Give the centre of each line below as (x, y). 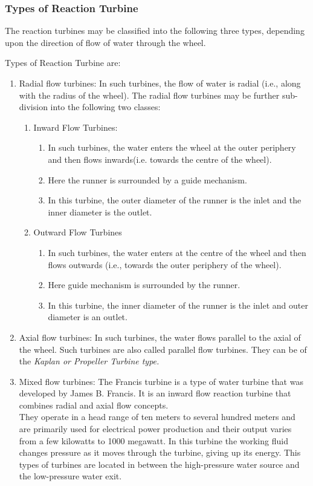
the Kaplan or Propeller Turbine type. (89, 361)
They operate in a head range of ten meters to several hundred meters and (157, 417)
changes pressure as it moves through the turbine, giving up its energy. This (160, 452)
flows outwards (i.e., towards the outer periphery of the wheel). (165, 264)
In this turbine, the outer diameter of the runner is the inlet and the (175, 200)
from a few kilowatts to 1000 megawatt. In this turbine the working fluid (153, 440)
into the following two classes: (105, 107)
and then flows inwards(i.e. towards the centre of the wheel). (160, 159)
